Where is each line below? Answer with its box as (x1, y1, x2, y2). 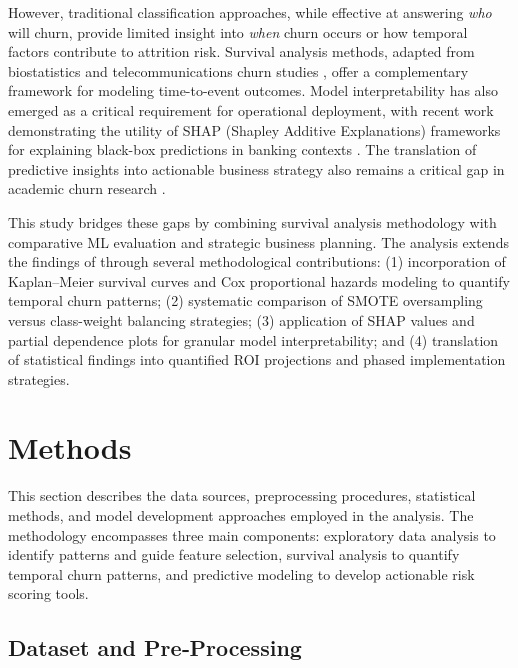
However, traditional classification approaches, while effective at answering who (8, 2, 492, 22)
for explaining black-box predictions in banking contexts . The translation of (8, 139, 477, 160)
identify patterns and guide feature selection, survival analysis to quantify (8, 544, 460, 565)
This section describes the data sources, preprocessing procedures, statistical (8, 485, 476, 506)
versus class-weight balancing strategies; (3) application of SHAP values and (8, 309, 475, 330)
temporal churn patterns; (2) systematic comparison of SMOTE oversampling (8, 290, 483, 311)
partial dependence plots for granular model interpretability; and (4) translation (8, 329, 499, 350)
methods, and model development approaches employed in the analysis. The (8, 505, 474, 525)
